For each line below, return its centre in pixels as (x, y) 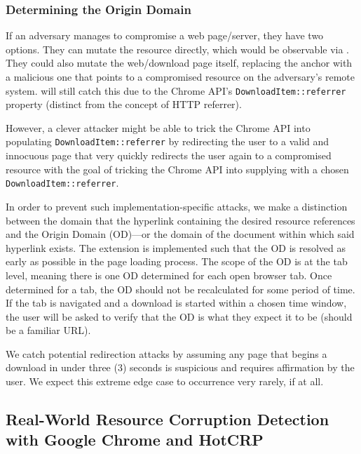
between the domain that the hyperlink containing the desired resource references (180, 220)
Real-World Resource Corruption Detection (168, 419)
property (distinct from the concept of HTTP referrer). (124, 104)
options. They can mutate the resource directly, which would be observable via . (177, 49)
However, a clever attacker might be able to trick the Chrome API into (158, 127)
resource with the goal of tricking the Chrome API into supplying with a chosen (177, 169)
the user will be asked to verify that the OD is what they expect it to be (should (179, 316)
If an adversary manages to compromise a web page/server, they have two (165, 35)
